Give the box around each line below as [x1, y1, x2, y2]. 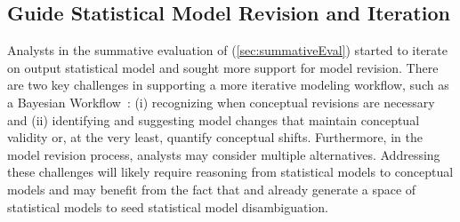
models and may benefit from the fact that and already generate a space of [7, 179, 416, 198]
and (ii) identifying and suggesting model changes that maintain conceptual [7, 110, 420, 129]
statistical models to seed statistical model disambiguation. [7, 197, 329, 216]
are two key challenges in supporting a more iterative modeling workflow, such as [7, 75, 449, 94]
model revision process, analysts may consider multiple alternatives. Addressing [7, 145, 440, 163]
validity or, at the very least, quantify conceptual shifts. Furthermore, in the [7, 128, 423, 147]
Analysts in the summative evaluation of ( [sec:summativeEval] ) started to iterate [7, 41, 448, 59]
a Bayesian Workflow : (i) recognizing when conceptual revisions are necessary [7, 92, 435, 111]
